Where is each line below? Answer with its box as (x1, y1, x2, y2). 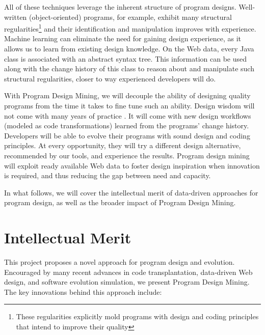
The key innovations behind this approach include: (4, 286, 162, 297)
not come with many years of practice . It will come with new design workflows (4, 110, 251, 121)
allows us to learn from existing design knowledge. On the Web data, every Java (4, 43, 254, 54)
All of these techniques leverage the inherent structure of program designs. (4, 2, 236, 12)
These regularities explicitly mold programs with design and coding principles (16, 311, 259, 322)
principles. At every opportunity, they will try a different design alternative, (4, 140, 241, 151)
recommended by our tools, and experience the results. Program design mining (4, 150, 250, 160)
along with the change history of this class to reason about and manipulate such (4, 63, 254, 74)
